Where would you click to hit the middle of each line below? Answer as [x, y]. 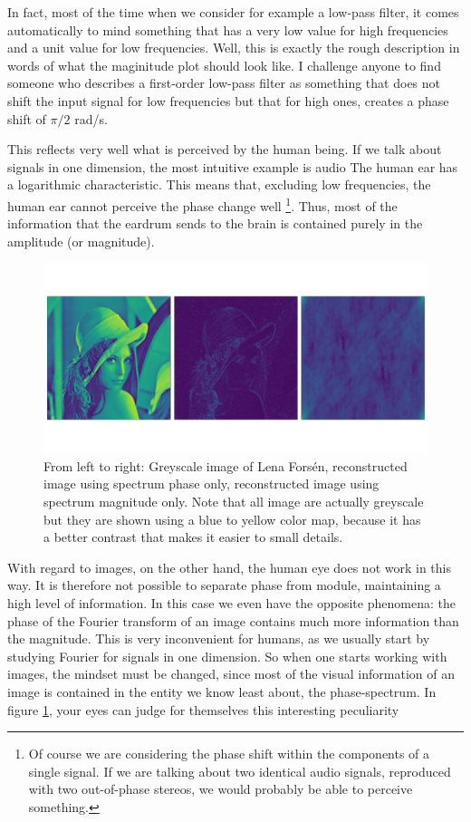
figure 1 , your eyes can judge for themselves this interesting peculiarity [203, 709]
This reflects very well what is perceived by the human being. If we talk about [225, 149]
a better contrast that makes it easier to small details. [193, 537]
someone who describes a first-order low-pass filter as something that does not [224, 83]
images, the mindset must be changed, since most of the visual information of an [231, 674]
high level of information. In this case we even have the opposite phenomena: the [231, 603]
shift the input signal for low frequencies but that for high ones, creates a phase [228, 100]
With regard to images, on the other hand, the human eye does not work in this [229, 567]
